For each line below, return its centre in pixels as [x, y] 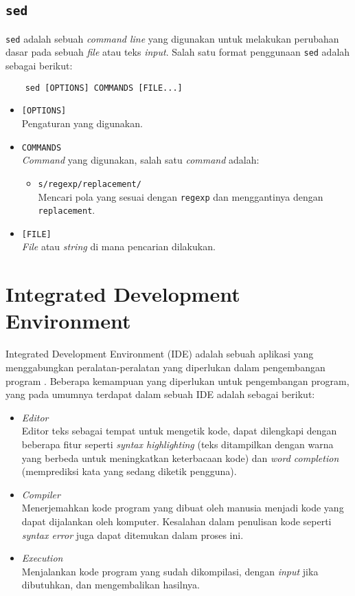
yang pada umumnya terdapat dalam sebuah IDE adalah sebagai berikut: [160, 394]
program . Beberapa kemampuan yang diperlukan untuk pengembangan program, [177, 380]
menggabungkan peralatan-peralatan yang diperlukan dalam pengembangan [165, 367]
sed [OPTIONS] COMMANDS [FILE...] [104, 88]
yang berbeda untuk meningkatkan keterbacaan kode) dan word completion [180, 457]
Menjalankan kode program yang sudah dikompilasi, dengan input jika [170, 571]
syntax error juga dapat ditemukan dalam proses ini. [133, 534]
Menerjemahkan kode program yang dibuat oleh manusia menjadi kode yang [183, 508]
